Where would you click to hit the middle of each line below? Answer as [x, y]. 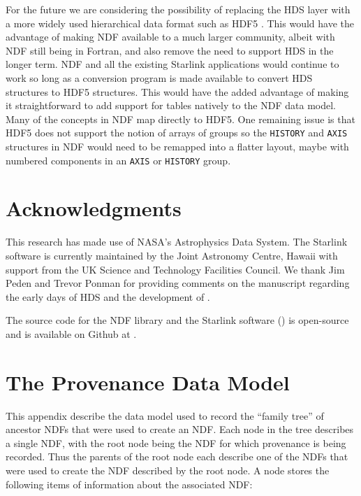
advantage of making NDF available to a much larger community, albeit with [170, 37]
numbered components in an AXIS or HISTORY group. [118, 160]
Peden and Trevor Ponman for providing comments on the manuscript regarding [178, 283]
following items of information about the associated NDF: [129, 484]
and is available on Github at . [71, 333]
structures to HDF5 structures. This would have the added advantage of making [177, 91]
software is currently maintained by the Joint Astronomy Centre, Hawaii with [172, 255]
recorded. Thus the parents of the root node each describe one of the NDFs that [177, 456]
